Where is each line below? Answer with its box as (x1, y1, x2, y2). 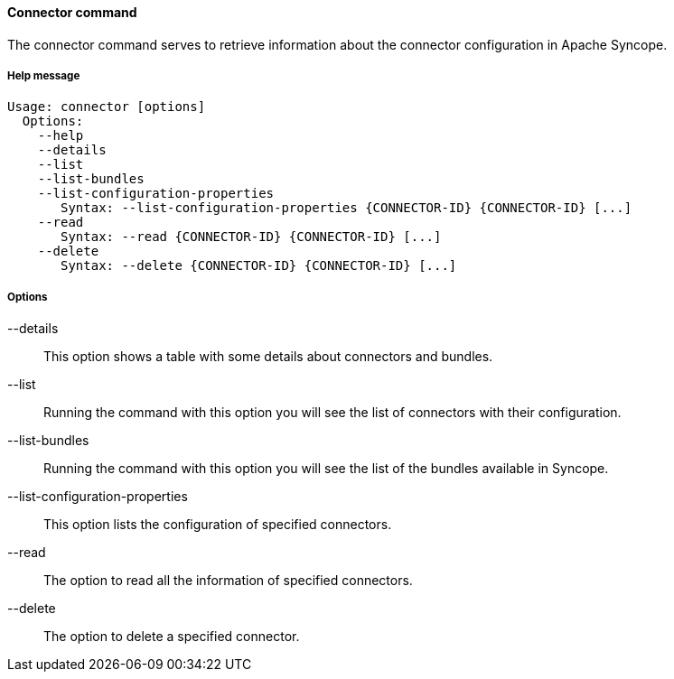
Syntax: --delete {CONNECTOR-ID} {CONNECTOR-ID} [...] (61, 258, 457, 274)
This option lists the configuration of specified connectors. (43, 516, 392, 533)
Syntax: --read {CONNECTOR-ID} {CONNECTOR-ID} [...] (61, 229, 442, 245)
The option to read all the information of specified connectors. (43, 572, 413, 589)
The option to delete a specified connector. (43, 628, 300, 645)
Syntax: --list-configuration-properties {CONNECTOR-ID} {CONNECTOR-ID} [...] (61, 200, 632, 216)
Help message (7, 70, 80, 82)
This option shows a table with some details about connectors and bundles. (43, 349, 493, 365)
